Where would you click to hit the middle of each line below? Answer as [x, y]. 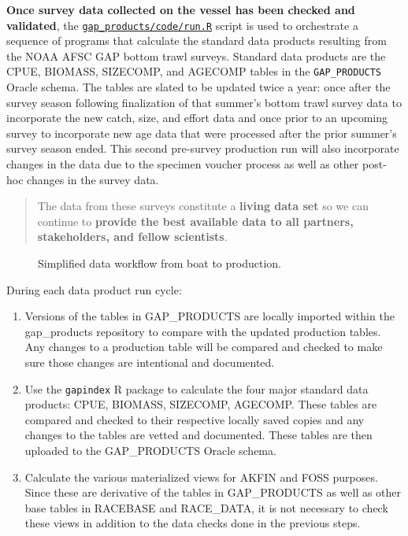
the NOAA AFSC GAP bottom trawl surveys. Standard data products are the [196, 55]
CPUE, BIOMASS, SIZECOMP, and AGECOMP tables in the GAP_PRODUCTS [194, 71]
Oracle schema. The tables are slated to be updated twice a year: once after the [198, 87]
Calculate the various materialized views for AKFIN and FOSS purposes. [201, 477]
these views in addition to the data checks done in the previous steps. [193, 523]
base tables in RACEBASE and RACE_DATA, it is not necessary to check [206, 507]
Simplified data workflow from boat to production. [159, 263]
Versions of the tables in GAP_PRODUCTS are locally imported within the [210, 316]
